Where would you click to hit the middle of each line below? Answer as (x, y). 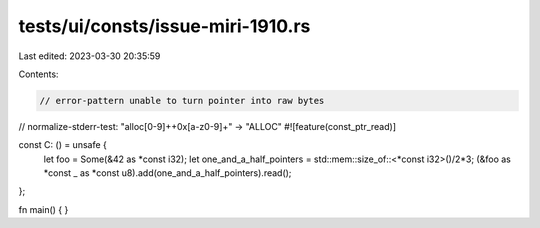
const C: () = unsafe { (62, 145)
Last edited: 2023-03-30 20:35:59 (89, 56)
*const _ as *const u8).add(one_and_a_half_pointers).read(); (167, 173)
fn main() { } (43, 209)
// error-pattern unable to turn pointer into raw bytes (182, 100)
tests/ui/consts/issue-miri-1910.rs (164, 26)
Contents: (38, 74)
